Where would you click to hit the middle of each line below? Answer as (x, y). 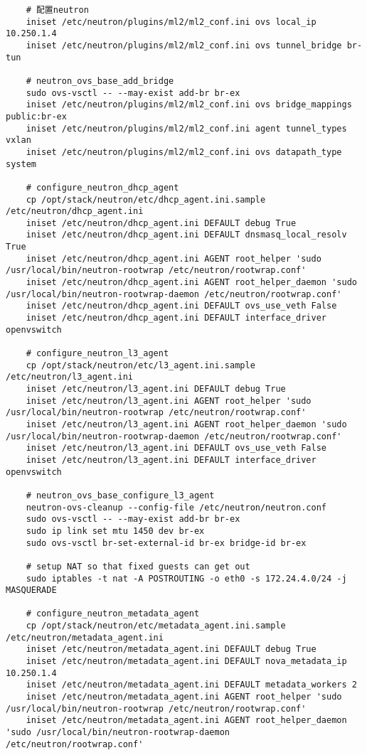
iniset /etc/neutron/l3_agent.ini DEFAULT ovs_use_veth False (176, 448)
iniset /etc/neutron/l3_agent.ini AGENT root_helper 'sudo (169, 401)
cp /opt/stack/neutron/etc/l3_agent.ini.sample (140, 365)
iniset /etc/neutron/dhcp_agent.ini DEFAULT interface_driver (176, 318)
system (21, 164)
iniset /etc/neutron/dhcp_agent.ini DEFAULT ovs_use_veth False (181, 306)
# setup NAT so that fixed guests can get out (138, 566)
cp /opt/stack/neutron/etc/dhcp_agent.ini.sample (146, 199)
